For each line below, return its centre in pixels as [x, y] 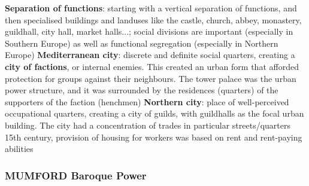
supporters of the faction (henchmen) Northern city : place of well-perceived [147, 101]
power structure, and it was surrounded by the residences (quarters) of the [142, 90]
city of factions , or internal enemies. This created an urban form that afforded [152, 66]
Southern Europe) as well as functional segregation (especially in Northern [142, 43]
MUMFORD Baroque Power [76, 175]
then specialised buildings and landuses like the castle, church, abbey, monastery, [153, 19]
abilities [19, 149]
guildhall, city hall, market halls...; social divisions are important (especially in [149, 31]
